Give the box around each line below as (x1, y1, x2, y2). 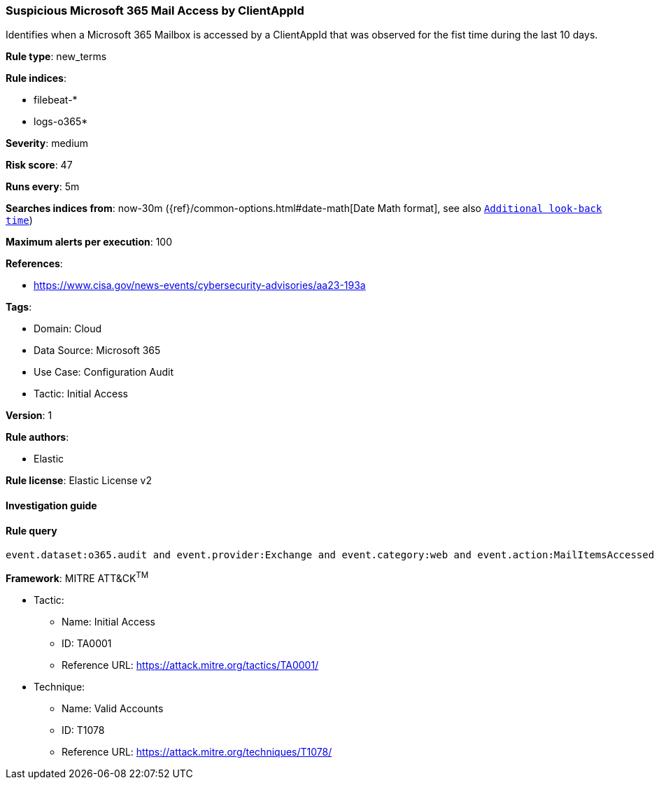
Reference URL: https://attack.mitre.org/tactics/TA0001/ (62, 658, 319, 671)
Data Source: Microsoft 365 (34, 344, 161, 357)
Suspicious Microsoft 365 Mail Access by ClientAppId (6, 3, 304, 17)
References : (6, 257, 63, 270)
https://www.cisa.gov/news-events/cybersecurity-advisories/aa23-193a (34, 279, 366, 292)
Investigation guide (6, 499, 97, 511)
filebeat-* (34, 94, 78, 106)
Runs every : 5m (6, 181, 80, 193)
